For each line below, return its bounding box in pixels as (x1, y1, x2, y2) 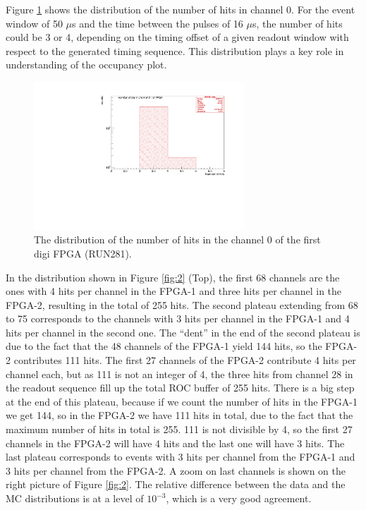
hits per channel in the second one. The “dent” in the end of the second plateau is (6, 324, 360, 339)
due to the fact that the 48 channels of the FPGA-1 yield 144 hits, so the (6, 339, 322, 353)
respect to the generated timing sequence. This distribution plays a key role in (6, 43, 344, 58)
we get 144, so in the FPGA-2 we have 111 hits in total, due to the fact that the (6, 408, 353, 423)
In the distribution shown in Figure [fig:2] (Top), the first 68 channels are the (6, 269, 340, 284)
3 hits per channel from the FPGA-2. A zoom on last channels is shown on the (6, 463, 346, 478)
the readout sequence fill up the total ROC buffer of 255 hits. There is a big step (6, 380, 355, 395)
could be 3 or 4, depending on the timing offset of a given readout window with (6, 30, 349, 44)
